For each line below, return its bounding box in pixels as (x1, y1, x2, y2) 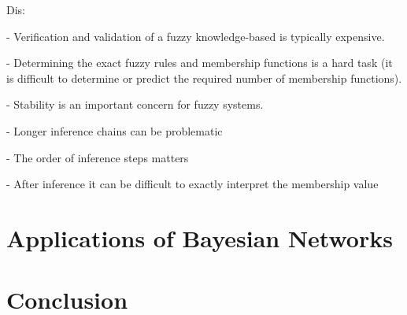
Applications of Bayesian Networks (6, 221, 393, 254)
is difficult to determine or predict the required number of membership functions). (6, 69, 402, 86)
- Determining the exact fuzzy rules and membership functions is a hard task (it (6, 54, 393, 71)
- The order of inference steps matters (6, 149, 189, 165)
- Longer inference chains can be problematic (6, 122, 223, 139)
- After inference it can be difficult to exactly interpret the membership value (6, 176, 379, 192)
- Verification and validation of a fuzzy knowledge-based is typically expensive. (6, 28, 385, 44)
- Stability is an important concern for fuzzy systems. (6, 96, 264, 113)
